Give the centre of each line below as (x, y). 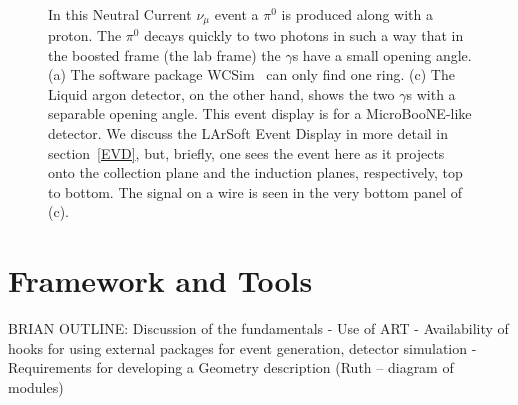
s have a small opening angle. (382, 54)
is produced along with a (357, 13)
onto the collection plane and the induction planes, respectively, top (255, 172)
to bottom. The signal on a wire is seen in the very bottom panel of (255, 191)
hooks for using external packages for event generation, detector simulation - (242, 347)
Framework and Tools (160, 280)
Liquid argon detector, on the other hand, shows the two (221, 93)
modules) (36, 386)
